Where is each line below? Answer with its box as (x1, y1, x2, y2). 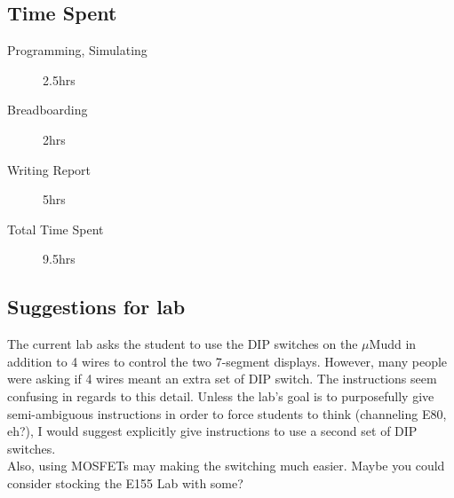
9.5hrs (43, 249, 76, 268)
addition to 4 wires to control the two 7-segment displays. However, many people (7, 352, 448, 370)
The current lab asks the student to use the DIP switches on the (7, 335, 358, 353)
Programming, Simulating (7, 41, 147, 59)
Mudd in (369, 335, 417, 353)
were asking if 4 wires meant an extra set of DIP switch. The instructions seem (7, 369, 437, 388)
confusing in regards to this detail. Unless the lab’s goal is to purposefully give (7, 386, 434, 405)
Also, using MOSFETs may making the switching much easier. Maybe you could (7, 456, 445, 475)
